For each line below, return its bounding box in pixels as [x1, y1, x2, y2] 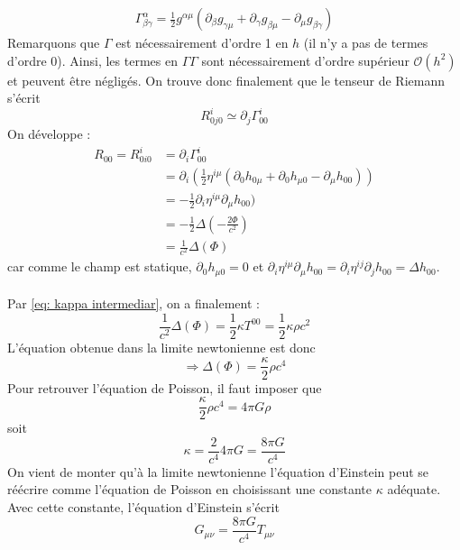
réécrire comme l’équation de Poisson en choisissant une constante [7, 480, 372, 499]
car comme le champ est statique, [7, 257, 192, 276]
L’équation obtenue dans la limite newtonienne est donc [7, 337, 316, 356]
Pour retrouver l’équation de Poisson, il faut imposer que [7, 378, 322, 397]
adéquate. [387, 480, 441, 499]
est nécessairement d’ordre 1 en [115, 33, 289, 52]
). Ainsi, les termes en [57, 50, 178, 69]
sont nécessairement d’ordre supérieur [201, 50, 409, 69]
